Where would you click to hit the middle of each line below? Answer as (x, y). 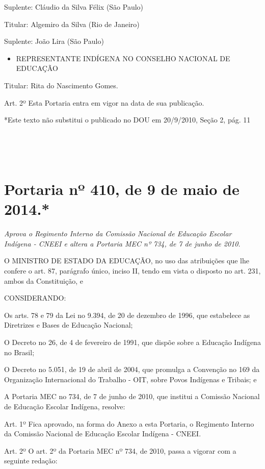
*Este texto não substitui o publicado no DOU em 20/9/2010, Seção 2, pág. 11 (127, 120)
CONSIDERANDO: (35, 298)
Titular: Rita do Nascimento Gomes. (61, 85)
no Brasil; (19, 352)
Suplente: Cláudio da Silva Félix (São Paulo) (74, 7)
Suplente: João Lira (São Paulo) (54, 41)
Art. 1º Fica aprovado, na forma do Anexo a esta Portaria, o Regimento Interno (129, 423)
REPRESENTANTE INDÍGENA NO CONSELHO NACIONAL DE (123, 58)
